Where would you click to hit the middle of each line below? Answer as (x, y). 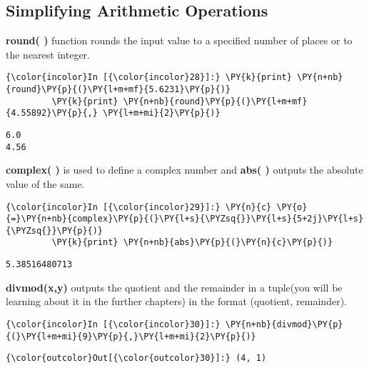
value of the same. (45, 183)
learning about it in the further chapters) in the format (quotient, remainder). (176, 301)
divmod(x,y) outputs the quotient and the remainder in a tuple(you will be (174, 287)
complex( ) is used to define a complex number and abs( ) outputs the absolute (184, 170)
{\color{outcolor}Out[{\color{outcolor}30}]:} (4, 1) (136, 358)
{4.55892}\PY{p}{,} (52, 113)
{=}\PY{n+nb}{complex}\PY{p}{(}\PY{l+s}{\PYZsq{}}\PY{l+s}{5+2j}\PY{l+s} (185, 219)
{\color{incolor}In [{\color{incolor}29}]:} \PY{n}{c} (139, 207)
